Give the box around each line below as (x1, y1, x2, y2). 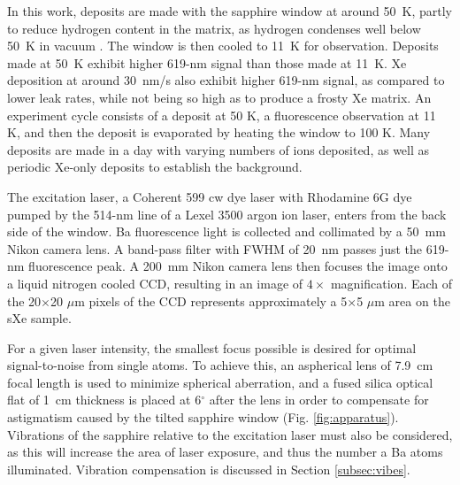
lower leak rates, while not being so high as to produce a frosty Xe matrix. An (7, 88, 432, 106)
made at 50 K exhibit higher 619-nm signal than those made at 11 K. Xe (7, 53, 407, 72)
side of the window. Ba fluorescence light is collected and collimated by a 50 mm (7, 222, 446, 241)
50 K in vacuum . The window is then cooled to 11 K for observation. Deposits (7, 36, 439, 55)
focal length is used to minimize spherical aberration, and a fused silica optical (7, 373, 433, 391)
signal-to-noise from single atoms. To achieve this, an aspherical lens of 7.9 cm (7, 356, 433, 374)
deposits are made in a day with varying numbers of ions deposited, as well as (7, 140, 430, 158)
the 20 (7, 291, 42, 310)
